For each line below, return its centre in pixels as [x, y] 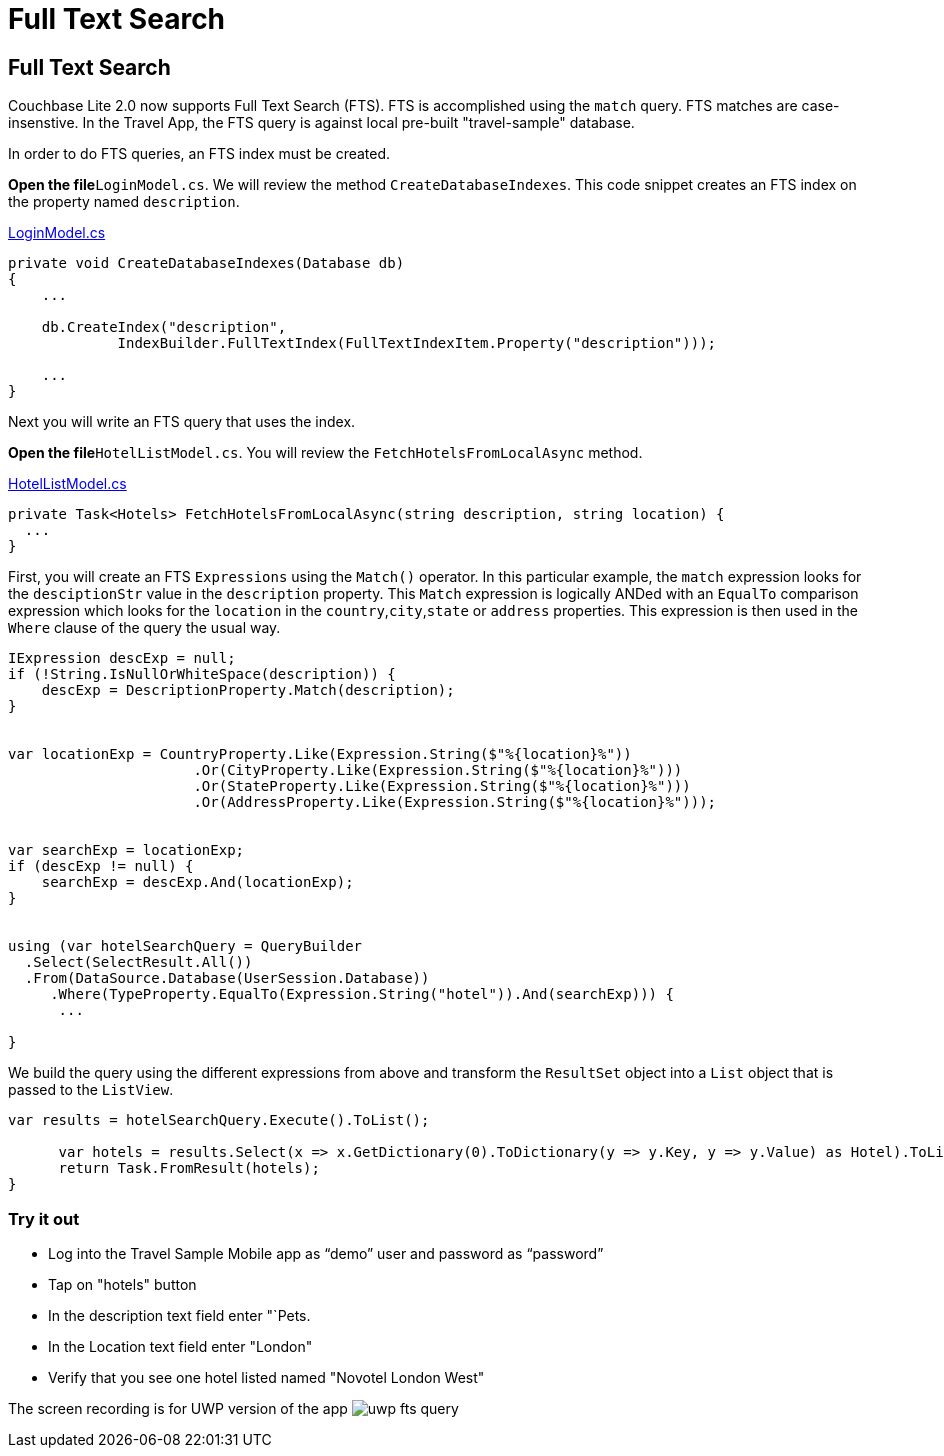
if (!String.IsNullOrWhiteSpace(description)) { [202, 674]
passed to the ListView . [91, 1090]
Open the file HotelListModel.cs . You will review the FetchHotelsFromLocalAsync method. [325, 453]
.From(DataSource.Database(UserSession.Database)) [227, 978]
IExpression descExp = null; [122, 658]
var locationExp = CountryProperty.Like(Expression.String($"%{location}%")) [320, 754]
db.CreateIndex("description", [164, 327]
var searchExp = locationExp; [126, 850]
